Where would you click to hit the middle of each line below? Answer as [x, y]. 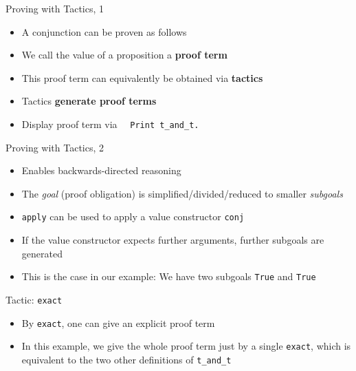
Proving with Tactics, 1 [55, 8]
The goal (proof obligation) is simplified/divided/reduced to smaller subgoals [182, 193]
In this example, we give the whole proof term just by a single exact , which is [186, 346]
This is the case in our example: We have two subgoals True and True [169, 276]
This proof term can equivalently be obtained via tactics [142, 77]
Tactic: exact [34, 299]
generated [42, 253]
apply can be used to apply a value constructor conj [133, 216]
